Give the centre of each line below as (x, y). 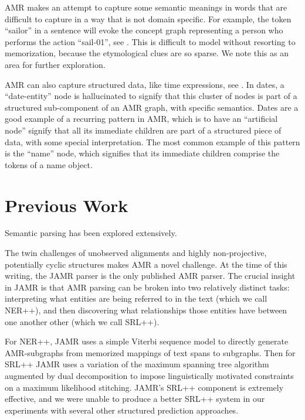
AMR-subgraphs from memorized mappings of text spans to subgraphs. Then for (150, 352)
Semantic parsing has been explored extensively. (91, 233)
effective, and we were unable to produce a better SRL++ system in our (135, 399)
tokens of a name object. (49, 164)
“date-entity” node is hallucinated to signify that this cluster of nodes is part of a (151, 96)
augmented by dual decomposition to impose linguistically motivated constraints (149, 375)
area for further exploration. (55, 64)
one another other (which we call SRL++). (82, 321)
